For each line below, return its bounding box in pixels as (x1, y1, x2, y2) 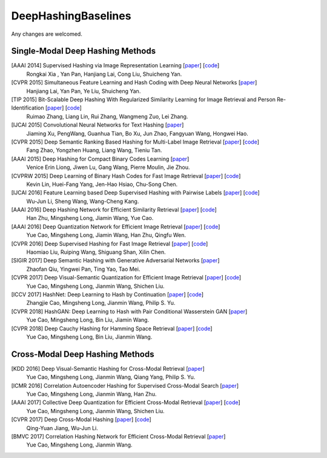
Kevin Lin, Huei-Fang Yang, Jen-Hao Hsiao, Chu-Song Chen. (26, 181, 178, 188)
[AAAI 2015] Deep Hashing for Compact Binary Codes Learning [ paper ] (11, 155, 190, 162)
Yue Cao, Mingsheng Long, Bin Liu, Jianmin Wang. (26, 333, 153, 340)
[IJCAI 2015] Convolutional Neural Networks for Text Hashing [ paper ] (11, 121, 184, 128)
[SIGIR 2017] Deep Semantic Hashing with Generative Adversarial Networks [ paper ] (11, 257, 220, 264)
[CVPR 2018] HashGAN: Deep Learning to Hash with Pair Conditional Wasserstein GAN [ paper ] (11, 308, 248, 315)
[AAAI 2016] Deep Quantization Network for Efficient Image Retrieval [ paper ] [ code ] (11, 223, 220, 230)
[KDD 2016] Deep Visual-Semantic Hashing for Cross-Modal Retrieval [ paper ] (11, 365, 205, 372)
